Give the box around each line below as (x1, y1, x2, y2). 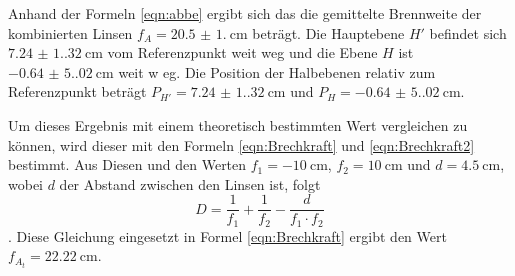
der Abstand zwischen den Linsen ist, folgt (59, 173, 321, 194)
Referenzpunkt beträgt (8, 81, 147, 102)
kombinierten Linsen (8, 22, 133, 43)
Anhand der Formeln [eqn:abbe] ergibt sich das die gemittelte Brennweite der (8, 3, 482, 23)
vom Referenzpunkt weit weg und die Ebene (107, 42, 378, 63)
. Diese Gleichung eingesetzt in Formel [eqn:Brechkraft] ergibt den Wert (8, 225, 447, 246)
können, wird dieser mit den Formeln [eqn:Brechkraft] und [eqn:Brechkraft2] (8, 134, 475, 155)
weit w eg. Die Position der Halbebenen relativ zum (118, 61, 436, 82)
